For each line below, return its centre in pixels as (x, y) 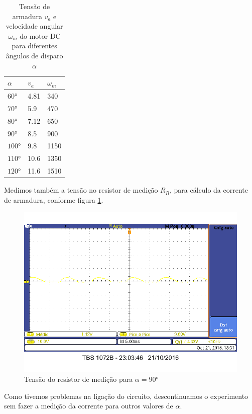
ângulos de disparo (34, 55)
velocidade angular (34, 26)
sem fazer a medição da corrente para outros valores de (89, 406)
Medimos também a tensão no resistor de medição (81, 190)
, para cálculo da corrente (209, 190)
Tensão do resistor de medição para (79, 379)
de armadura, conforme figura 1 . (54, 199)
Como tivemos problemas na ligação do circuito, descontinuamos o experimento (126, 396)
